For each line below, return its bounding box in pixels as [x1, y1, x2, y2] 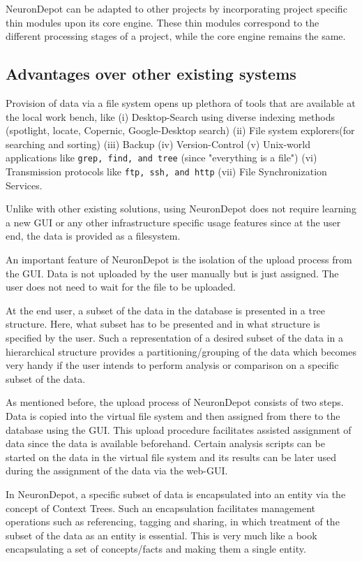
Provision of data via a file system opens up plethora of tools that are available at [6, 95, 356, 110]
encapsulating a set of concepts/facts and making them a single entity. [6, 541, 306, 556]
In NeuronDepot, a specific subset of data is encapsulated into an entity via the [6, 486, 346, 501]
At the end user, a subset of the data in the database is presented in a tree [6, 303, 325, 317]
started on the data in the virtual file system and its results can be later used [6, 449, 336, 464]
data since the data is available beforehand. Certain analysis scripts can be [6, 436, 325, 451]
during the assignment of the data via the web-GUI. [6, 463, 228, 478]
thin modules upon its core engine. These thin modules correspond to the [6, 15, 319, 29]
